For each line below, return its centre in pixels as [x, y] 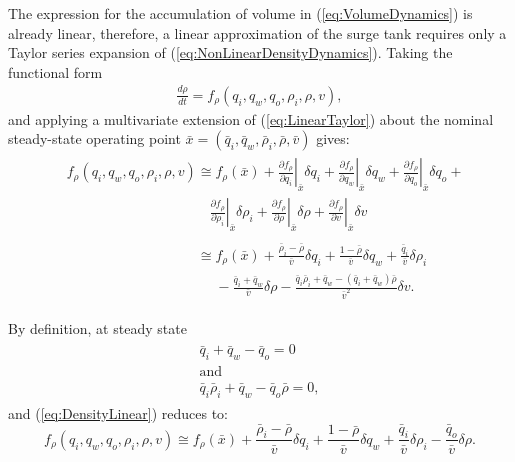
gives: [333, 138]
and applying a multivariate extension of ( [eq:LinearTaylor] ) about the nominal [251, 118]
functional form [55, 71]
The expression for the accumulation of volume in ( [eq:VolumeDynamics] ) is [240, 13]
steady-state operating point [94, 138]
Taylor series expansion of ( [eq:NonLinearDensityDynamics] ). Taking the [230, 52]
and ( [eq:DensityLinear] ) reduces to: [118, 412]
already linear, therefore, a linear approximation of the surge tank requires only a [257, 32]
